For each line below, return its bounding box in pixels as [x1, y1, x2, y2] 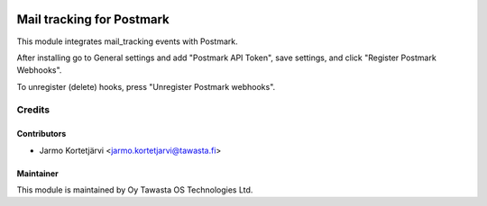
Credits [16, 103, 50, 116]
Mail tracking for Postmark [16, 12, 170, 27]
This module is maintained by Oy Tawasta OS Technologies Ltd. [16, 184, 253, 195]
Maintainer [16, 167, 59, 179]
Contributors [16, 129, 67, 139]
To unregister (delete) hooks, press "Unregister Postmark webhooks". [16, 81, 276, 92]
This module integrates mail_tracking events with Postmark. [16, 36, 238, 47]
